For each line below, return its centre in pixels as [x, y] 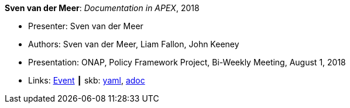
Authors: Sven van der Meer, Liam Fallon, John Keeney [134, 44]
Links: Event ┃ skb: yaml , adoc [87, 80]
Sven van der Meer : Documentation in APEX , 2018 [102, 8]
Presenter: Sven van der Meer [86, 26]
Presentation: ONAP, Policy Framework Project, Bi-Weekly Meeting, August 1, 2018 [187, 62]
